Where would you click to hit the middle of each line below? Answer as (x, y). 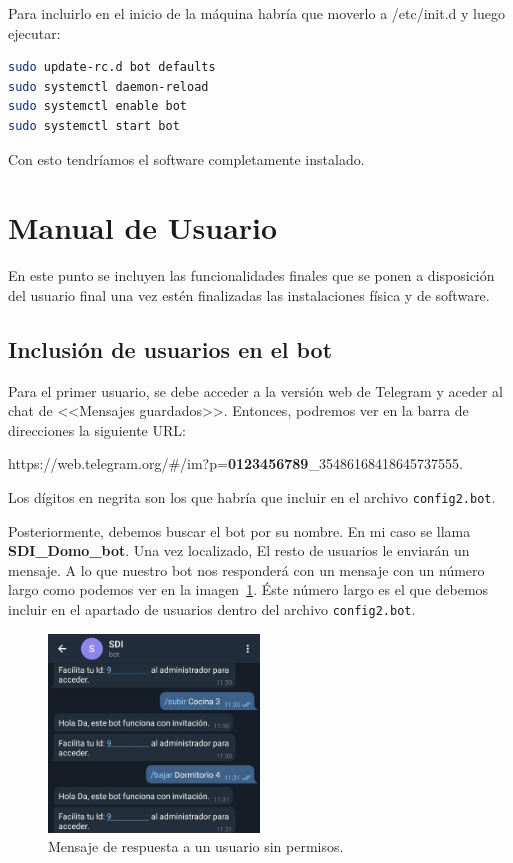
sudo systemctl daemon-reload (108, 86)
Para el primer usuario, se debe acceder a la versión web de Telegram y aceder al (255, 390)
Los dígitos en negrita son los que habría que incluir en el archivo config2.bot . (252, 497)
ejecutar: (34, 32)
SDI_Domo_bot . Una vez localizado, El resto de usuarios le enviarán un (239, 550)
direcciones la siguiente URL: (97, 429)
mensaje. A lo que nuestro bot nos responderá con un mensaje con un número (246, 569)
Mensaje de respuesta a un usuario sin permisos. (196, 846)
